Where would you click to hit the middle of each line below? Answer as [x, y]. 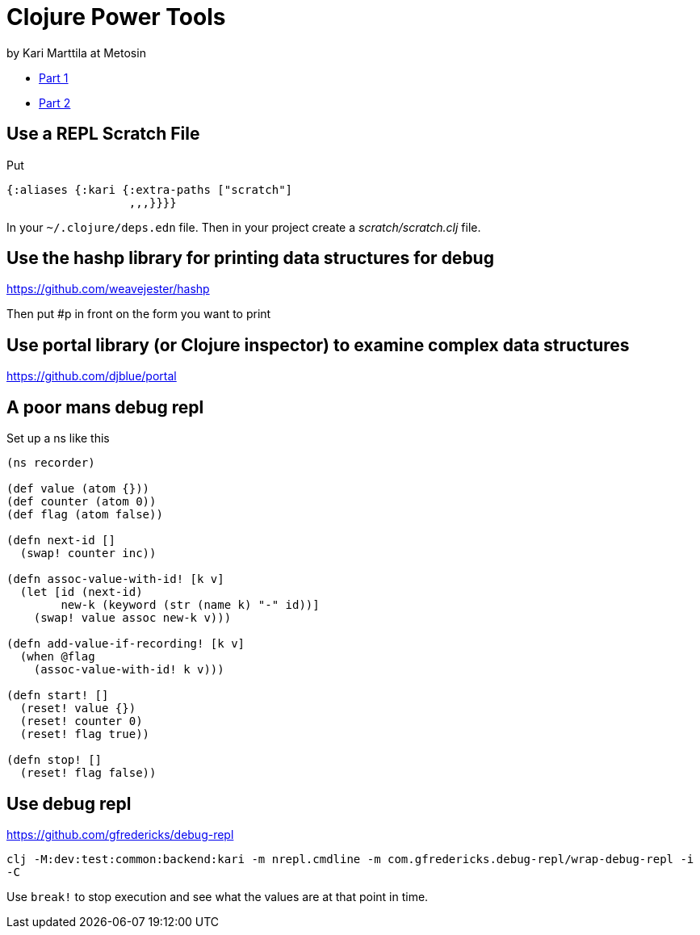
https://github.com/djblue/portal [92, 376]
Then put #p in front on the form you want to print [139, 314]
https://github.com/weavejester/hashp [108, 289]
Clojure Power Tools [116, 17]
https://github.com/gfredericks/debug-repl [120, 834]
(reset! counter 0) [81, 721]
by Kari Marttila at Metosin [76, 52]
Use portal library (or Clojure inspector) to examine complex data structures [318, 345]
